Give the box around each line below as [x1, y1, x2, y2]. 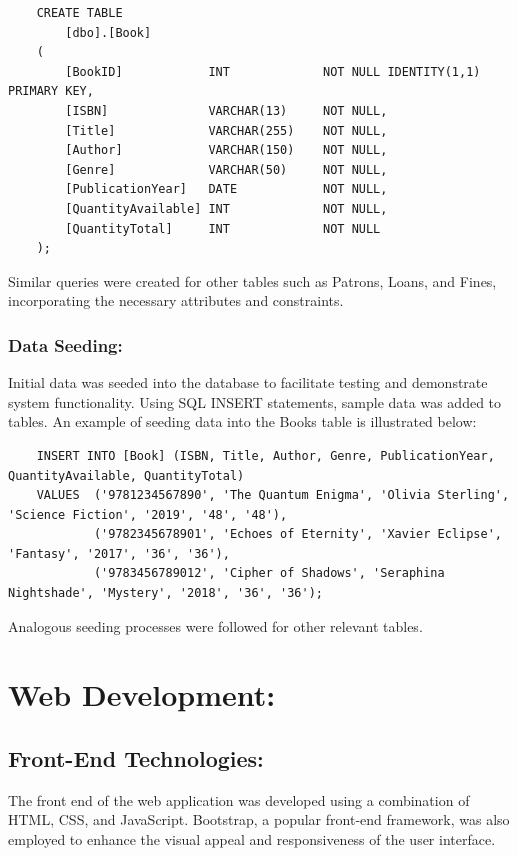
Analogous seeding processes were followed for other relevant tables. [8, 615, 423, 636]
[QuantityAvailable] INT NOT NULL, [65, 201, 388, 216]
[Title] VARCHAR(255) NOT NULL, [65, 123, 388, 138]
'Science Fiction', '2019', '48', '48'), [8, 507, 288, 522]
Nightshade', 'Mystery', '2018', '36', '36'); [8, 586, 323, 601]
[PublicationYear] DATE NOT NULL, [65, 182, 388, 197]
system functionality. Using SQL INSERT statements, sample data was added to [8, 391, 502, 412]
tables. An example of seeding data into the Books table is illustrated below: [8, 411, 477, 432]
